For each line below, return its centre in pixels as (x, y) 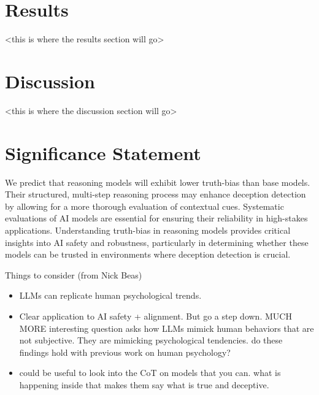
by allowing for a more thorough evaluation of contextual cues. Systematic (144, 206)
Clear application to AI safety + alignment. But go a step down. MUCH (156, 316)
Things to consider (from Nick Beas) (74, 274)
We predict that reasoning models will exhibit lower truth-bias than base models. (158, 182)
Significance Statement (103, 152)
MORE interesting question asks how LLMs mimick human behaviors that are (167, 328)
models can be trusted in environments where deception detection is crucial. (148, 254)
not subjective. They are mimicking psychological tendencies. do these (151, 340)
